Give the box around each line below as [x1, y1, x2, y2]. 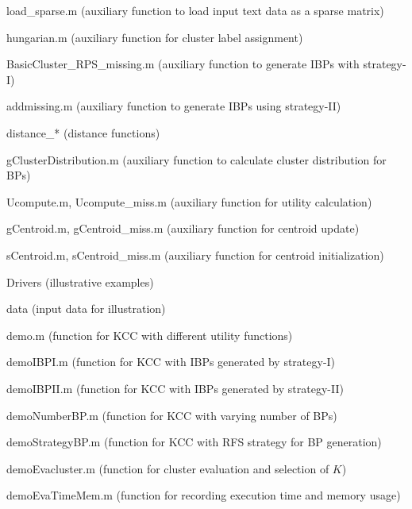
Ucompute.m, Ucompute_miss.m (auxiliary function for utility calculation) [6, 193, 372, 210]
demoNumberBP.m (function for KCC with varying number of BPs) [6, 407, 337, 423]
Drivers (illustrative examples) [6, 273, 154, 290]
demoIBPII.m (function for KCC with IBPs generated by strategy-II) [6, 380, 344, 396]
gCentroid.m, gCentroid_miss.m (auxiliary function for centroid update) [6, 220, 360, 237]
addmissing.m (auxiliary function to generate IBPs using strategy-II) [6, 98, 341, 114]
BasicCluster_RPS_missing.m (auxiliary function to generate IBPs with [6, 56, 360, 72]
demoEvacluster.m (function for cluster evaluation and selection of [6, 460, 329, 476]
